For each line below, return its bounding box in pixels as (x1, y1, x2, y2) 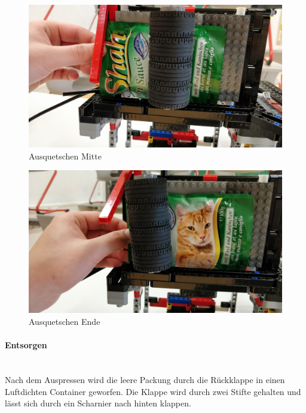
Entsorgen (5, 339, 47, 351)
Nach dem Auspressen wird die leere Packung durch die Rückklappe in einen (5, 373, 285, 385)
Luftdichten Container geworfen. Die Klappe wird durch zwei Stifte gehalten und (5, 385, 301, 397)
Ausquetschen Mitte (29, 149, 102, 162)
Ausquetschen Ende (29, 315, 100, 327)
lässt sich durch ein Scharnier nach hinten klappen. (5, 397, 191, 409)
